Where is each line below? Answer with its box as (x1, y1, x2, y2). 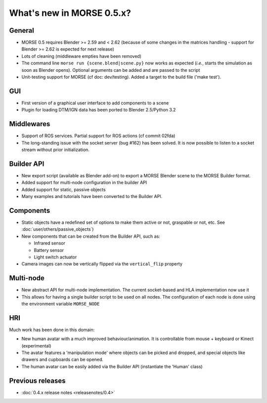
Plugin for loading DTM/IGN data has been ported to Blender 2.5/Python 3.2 (21, 107, 176, 113)
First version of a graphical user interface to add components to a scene (21, 100, 169, 106)
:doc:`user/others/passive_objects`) (21, 226, 94, 232)
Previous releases (9, 376, 66, 385)
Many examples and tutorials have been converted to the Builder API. (21, 194, 163, 200)
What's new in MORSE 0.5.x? (9, 7, 131, 18)
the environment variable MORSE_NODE (21, 301, 100, 307)
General (9, 26, 35, 35)
